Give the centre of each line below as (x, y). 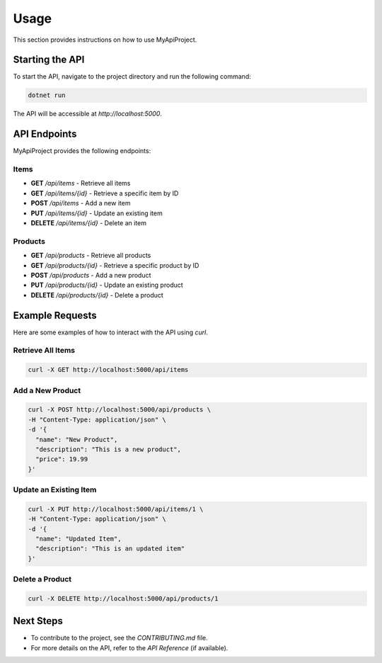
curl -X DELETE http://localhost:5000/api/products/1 (123, 598)
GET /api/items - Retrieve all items (81, 183)
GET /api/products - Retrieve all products (91, 256)
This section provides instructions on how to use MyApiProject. (105, 40)
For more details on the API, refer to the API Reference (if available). (129, 647)
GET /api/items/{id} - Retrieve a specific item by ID (105, 193)
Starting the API (49, 60)
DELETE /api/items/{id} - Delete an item (89, 223)
